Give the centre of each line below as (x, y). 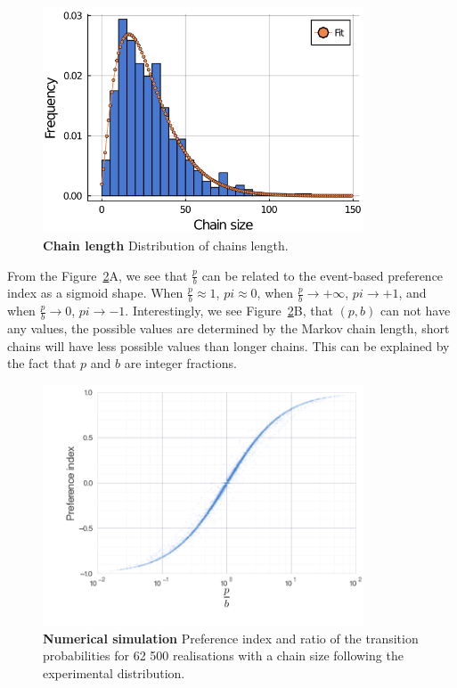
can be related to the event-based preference (322, 275)
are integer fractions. (180, 363)
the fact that (42, 363)
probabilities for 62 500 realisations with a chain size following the (223, 655)
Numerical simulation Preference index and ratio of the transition (231, 638)
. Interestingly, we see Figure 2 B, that (229, 311)
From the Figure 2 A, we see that (98, 275)
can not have (415, 311)
